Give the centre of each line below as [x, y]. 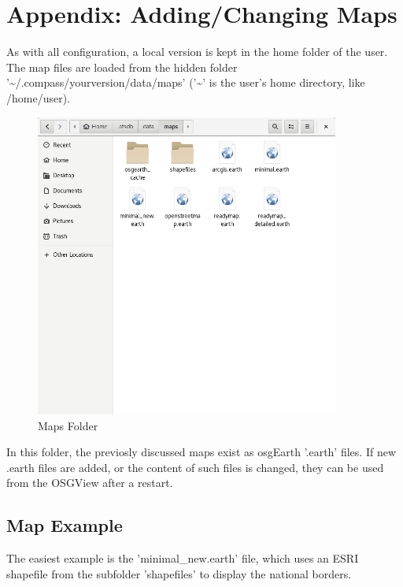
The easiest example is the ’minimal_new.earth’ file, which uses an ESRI [183, 558]
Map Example [65, 525]
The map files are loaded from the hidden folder [122, 67]
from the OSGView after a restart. [90, 483]
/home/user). [39, 97]
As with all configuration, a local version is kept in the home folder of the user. [197, 52]
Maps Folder [68, 425]
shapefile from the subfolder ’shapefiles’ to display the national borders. [179, 573]
